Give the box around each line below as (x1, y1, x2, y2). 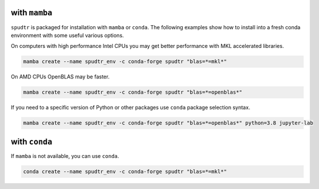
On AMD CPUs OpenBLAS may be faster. (11, 73, 110, 80)
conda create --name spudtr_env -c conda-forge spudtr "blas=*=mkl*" (23, 168, 227, 175)
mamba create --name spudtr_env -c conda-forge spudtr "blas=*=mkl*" (23, 59, 227, 65)
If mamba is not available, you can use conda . (11, 152, 119, 159)
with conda (11, 136, 53, 146)
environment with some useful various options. (11, 32, 124, 39)
